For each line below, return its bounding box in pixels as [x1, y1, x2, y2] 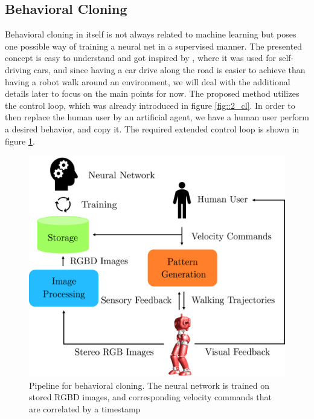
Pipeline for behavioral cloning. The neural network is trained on [29, 378, 269, 391]
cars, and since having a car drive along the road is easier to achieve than [33, 63, 306, 76]
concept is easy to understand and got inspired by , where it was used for [5, 51, 276, 64]
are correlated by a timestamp [29, 402, 141, 415]
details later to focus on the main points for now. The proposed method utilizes [5, 87, 300, 100]
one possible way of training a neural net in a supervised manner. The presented [5, 39, 303, 52]
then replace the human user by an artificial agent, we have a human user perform [5, 111, 309, 123]
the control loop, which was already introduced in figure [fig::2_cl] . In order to [5, 99, 295, 111]
